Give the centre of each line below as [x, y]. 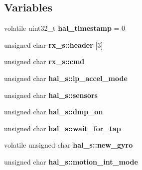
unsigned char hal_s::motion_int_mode [71, 161]
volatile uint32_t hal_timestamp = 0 [65, 28]
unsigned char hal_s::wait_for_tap [63, 128]
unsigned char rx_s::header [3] [54, 44]
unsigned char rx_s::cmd [44, 61]
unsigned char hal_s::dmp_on [54, 112]
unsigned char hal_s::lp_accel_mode [66, 78]
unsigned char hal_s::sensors [51, 95]
